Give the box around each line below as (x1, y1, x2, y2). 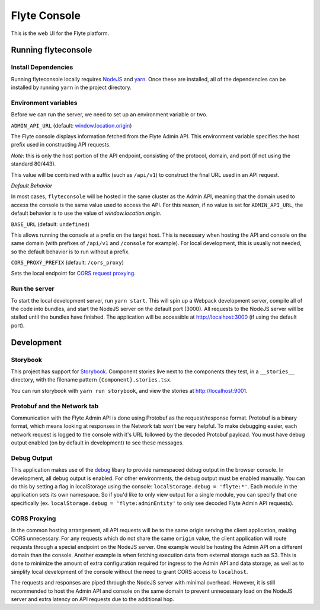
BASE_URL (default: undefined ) (11, 220, 90, 228)
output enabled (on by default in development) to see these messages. (11, 439, 184, 446)
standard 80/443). (11, 160, 56, 167)
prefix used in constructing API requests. (11, 141, 111, 148)
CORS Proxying (11, 514, 56, 522)
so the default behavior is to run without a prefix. (11, 248, 130, 255)
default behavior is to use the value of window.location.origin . (11, 209, 162, 217)
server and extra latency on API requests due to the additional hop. (11, 596, 175, 603)
